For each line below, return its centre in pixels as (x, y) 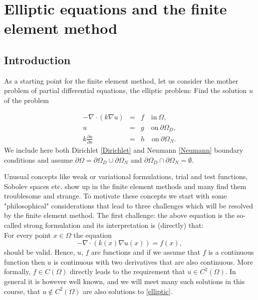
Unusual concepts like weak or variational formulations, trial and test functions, (126, 176)
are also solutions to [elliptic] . (128, 291)
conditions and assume (38, 159)
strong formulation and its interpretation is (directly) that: (114, 225)
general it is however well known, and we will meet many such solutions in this (125, 281)
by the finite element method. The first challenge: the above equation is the (120, 215)
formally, (17, 271)
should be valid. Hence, (40, 252)
